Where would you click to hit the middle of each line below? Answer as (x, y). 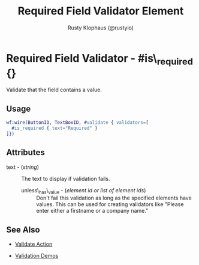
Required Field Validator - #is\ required (100, 59)
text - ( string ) (22, 167)
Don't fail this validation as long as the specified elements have (114, 198)
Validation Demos (37, 256)
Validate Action (34, 244)
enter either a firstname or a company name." (92, 211)
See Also (23, 230)
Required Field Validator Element (101, 11)
